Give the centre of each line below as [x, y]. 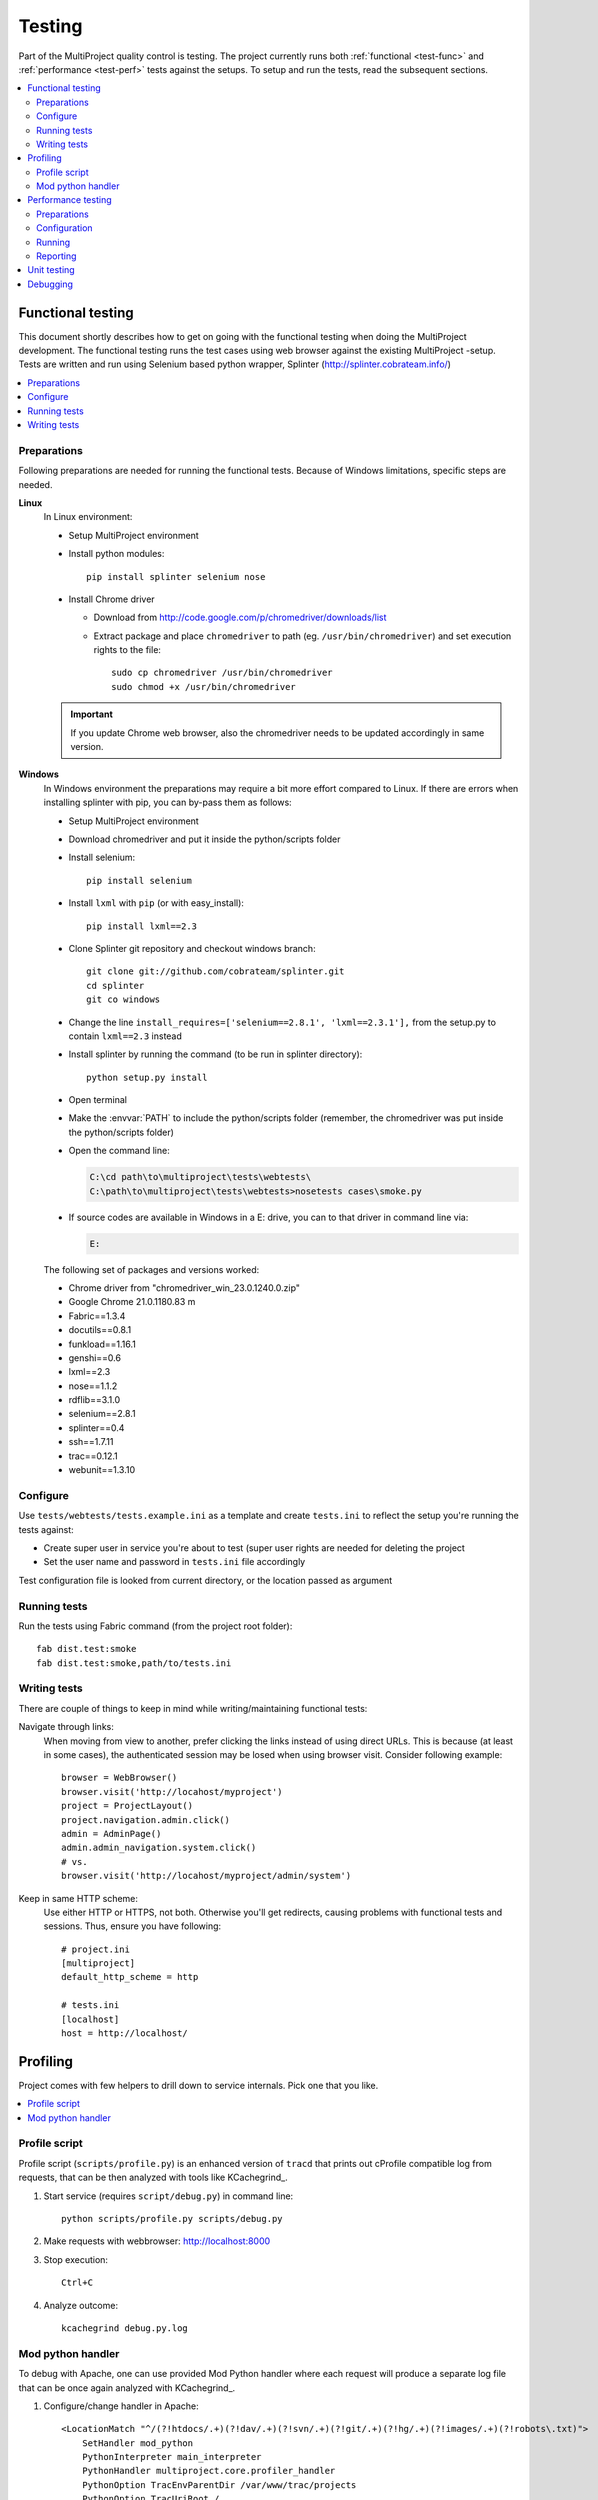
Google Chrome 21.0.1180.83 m [132, 1302]
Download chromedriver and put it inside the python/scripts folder [204, 839]
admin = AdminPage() [111, 1833]
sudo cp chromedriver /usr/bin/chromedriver [222, 673]
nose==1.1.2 [93, 1386]
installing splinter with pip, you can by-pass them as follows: [167, 802]
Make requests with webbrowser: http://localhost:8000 [157, 2241]
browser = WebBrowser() [119, 1778]
